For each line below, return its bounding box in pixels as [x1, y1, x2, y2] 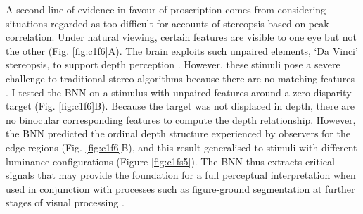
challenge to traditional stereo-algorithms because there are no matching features [6, 70, 355, 85]
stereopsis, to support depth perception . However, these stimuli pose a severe [6, 57, 340, 72]
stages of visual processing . [6, 195, 125, 210]
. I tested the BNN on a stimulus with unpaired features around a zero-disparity [6, 84, 352, 99]
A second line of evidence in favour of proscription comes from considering [6, 2, 326, 16]
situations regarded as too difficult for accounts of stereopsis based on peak [6, 15, 329, 30]
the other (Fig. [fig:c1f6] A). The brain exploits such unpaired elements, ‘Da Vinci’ [6, 43, 358, 58]
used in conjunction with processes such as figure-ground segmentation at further [6, 181, 355, 196]
